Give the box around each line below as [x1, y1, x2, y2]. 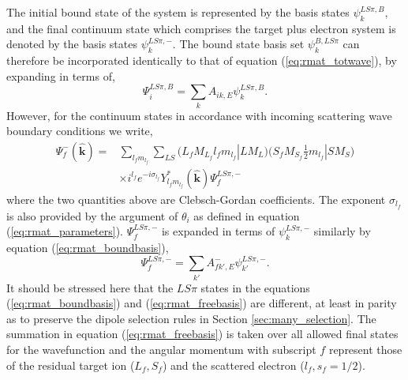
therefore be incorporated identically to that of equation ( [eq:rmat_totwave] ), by [6, 52, 397, 69]
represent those [328, 341, 402, 358]
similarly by [313, 223, 371, 239]
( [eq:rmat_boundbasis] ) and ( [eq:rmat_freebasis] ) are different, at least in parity [6, 295, 397, 311]
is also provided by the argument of [6, 207, 178, 224]
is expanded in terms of [161, 223, 275, 239]
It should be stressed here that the [6, 279, 174, 295]
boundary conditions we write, [6, 122, 153, 139]
